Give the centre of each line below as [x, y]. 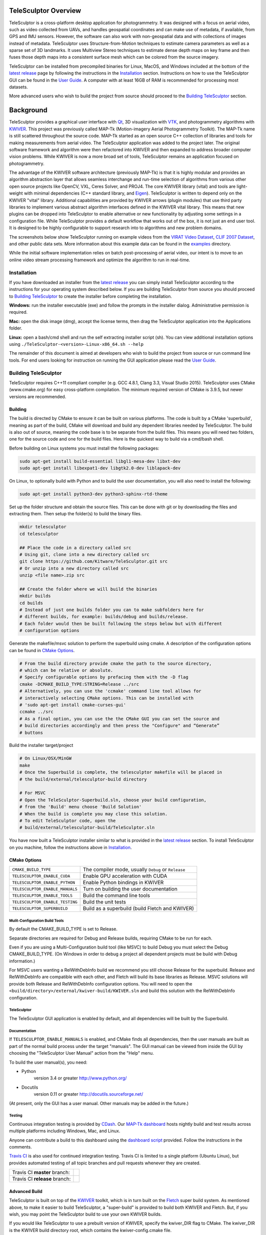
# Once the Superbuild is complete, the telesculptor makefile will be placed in [121, 772]
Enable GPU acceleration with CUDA [125, 876]
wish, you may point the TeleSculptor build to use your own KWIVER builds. [85, 1214]
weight [16, 193]
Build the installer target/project [41, 745]
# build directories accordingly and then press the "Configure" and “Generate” [119, 726]
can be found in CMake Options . [42, 650]
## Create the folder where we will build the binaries [88, 589]
